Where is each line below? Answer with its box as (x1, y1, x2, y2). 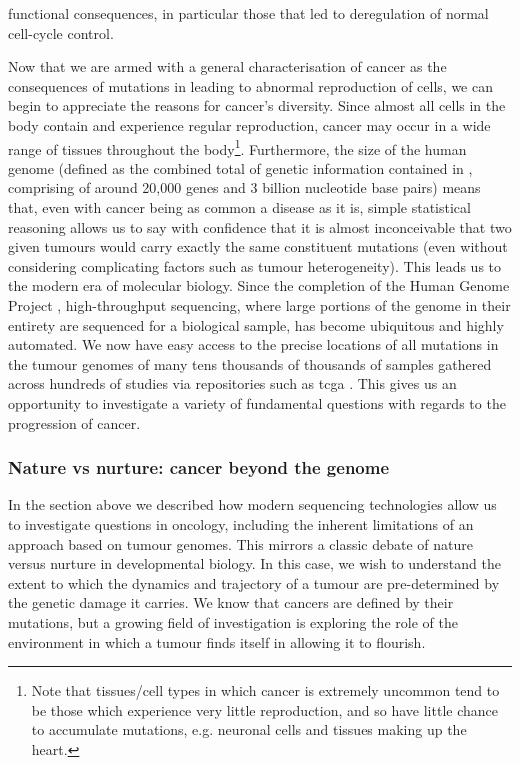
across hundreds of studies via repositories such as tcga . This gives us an (8, 373, 457, 394)
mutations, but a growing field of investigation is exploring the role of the (8, 611, 458, 632)
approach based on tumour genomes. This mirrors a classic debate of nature (8, 533, 474, 554)
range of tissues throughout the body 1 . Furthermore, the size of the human (8, 135, 467, 159)
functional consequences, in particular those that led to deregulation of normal (8, 3, 489, 23)
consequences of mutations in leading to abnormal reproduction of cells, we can (8, 75, 493, 96)
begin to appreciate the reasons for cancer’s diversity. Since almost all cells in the (8, 95, 506, 116)
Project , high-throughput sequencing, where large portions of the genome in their (8, 294, 511, 315)
